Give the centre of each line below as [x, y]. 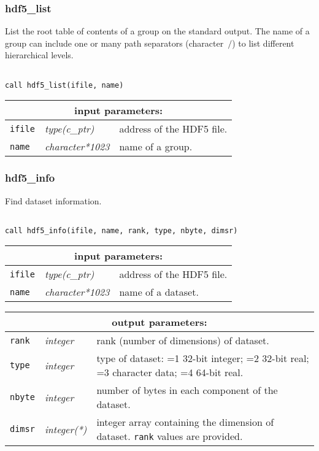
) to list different [263, 43]
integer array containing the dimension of [185, 422]
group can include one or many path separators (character [114, 43]
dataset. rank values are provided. [170, 436]
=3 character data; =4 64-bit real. [170, 372]
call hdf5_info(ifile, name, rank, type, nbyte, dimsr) [121, 230]
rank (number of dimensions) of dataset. [183, 341]
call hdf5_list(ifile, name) [64, 85]
